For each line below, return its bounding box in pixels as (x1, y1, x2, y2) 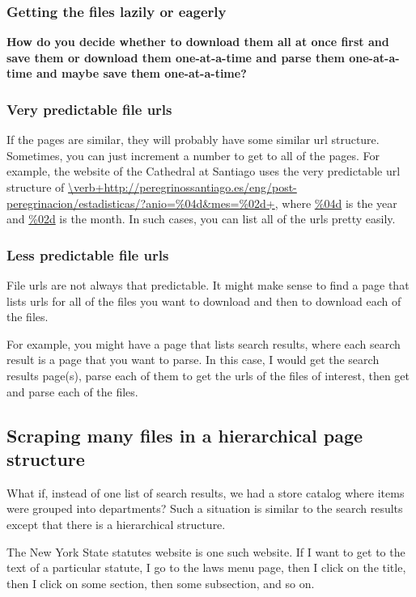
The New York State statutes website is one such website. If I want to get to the (6, 543, 405, 560)
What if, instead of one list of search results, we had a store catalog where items (6, 484, 405, 501)
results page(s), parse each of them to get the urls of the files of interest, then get (6, 366, 410, 383)
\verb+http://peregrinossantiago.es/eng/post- (68, 179, 297, 195)
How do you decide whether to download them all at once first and (6, 33, 389, 50)
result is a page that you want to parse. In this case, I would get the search (6, 351, 380, 368)
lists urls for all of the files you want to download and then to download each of (6, 292, 401, 309)
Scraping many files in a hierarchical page (6, 422, 363, 447)
